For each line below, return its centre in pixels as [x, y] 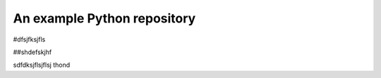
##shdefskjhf [32, 52]
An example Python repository [104, 18]
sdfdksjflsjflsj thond [42, 65]
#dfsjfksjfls [29, 39]
